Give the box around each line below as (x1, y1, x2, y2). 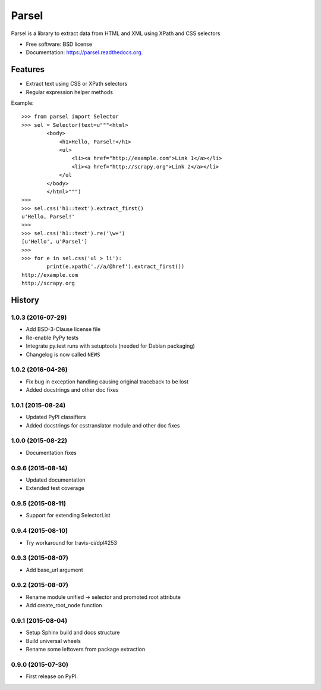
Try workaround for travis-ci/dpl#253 (26, 539, 117, 546)
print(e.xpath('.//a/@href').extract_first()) (46, 263, 185, 270)
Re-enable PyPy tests (26, 334, 79, 341)
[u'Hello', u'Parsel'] (21, 238, 88, 245)
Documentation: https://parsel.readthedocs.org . (26, 49, 143, 56)
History (11, 295, 40, 305)
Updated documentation (26, 476, 86, 483)
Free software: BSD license (26, 40, 92, 48)
